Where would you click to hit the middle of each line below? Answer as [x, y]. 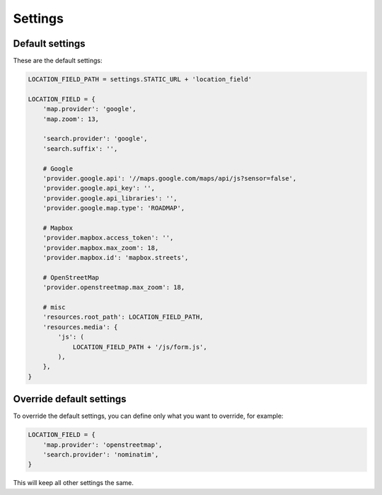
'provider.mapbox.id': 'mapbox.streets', [116, 258]
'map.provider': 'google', [90, 109]
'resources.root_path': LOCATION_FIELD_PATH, [123, 317]
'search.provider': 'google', [95, 139]
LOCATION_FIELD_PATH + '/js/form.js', [140, 347]
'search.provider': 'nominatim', [101, 455]
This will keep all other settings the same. [73, 483]
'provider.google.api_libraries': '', [110, 198]
